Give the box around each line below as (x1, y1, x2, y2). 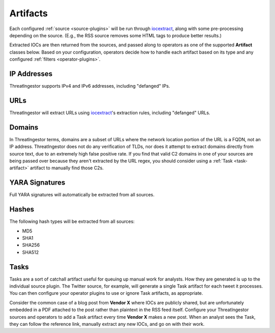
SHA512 (22, 249, 39, 255)
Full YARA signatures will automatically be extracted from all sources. (9, 192, 155, 198)
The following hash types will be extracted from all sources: (9, 218, 135, 224)
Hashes (9, 205, 34, 214)
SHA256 (22, 242, 40, 248)
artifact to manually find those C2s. (30, 165, 104, 171)
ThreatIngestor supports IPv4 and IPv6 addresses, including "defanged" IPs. (9, 83, 170, 89)
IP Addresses (9, 69, 53, 78)
